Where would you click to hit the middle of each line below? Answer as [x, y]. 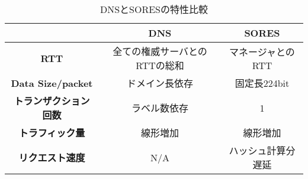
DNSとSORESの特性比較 [154, 9]
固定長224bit [262, 83]
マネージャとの [262, 51]
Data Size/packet [52, 83]
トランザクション [52, 101]
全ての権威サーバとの [160, 51]
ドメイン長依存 [160, 83]
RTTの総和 [160, 65]
